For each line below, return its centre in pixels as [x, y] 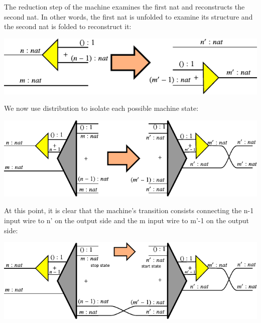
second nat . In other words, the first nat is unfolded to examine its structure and [128, 16]
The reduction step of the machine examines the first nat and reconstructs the [124, 7]
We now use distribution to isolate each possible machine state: [101, 108]
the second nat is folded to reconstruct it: [68, 26]
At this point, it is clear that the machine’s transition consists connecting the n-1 [129, 210]
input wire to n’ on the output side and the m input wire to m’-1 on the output [126, 220]
